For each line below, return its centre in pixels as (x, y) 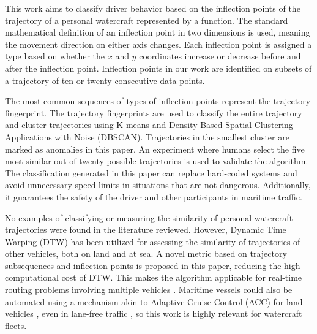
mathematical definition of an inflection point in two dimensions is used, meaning (158, 32)
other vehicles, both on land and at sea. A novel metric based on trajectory (146, 253)
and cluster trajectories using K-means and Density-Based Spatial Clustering (149, 125)
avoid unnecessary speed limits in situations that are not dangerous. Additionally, (158, 185)
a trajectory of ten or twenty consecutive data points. (105, 80)
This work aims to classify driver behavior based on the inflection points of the (153, 8)
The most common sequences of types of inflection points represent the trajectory (158, 101)
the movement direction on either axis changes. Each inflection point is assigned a (158, 44)
